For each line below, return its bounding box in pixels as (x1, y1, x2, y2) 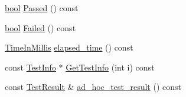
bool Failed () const (5, 21, 76, 34)
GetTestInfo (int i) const (66, 61, 155, 73)
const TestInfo (5, 61, 56, 73)
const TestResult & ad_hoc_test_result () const (5, 81, 181, 93)
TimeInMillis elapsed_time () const (5, 41, 133, 53)
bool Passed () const (5, 2, 79, 14)
